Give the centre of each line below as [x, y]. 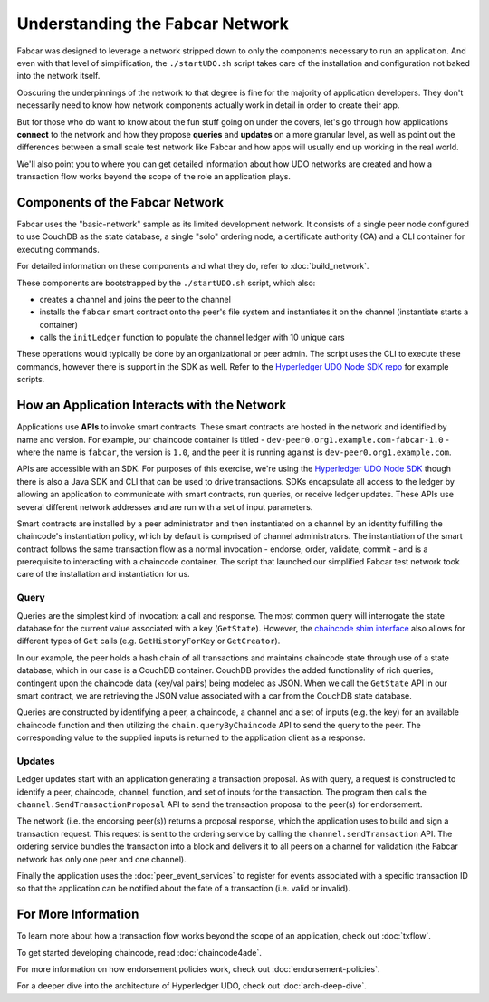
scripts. [31, 380]
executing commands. [58, 249]
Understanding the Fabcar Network [153, 24]
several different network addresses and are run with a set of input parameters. [165, 506]
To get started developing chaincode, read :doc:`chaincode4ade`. [139, 952]
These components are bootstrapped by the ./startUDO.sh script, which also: [166, 283]
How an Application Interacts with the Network [152, 405]
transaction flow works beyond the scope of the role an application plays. [154, 177]
